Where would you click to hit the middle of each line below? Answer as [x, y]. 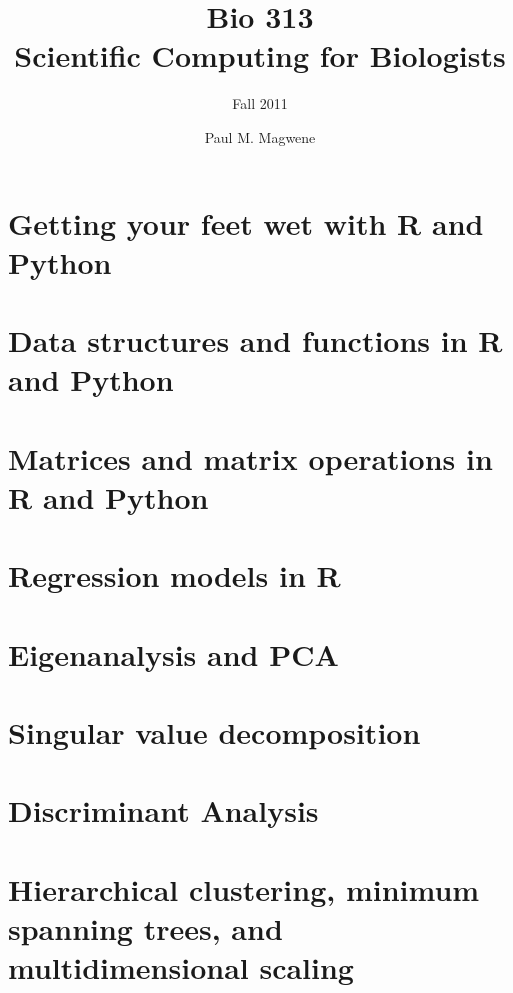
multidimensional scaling [181, 967]
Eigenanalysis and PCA [173, 653]
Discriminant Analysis [163, 810]
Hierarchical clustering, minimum [244, 888]
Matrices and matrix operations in [250, 457]
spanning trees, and [145, 927]
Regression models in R [174, 575]
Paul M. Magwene [260, 136]
